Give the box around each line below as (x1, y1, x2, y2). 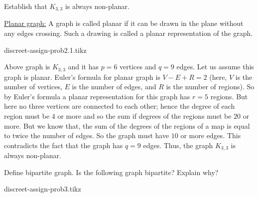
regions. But (210, 91, 248, 101)
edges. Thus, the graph (143, 140, 213, 150)
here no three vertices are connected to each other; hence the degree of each (4, 101, 235, 111)
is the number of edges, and (72, 81, 156, 92)
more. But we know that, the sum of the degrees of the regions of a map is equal (4, 120, 250, 131)
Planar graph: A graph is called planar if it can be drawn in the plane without (4, 18, 244, 28)
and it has (68, 61, 99, 72)
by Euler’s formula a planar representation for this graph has (4, 91, 190, 101)
